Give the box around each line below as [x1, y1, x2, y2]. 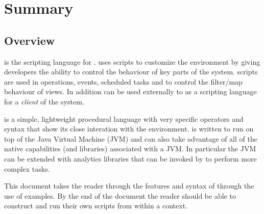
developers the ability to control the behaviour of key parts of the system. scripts [4, 66, 258, 77]
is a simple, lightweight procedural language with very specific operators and [4, 113, 244, 124]
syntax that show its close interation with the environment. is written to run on [4, 123, 254, 134]
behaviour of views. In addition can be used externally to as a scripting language [4, 86, 257, 97]
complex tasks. [4, 163, 50, 174]
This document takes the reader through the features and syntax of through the [4, 180, 254, 191]
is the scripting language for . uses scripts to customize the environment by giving [4, 56, 260, 67]
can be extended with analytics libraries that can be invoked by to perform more [4, 153, 257, 164]
